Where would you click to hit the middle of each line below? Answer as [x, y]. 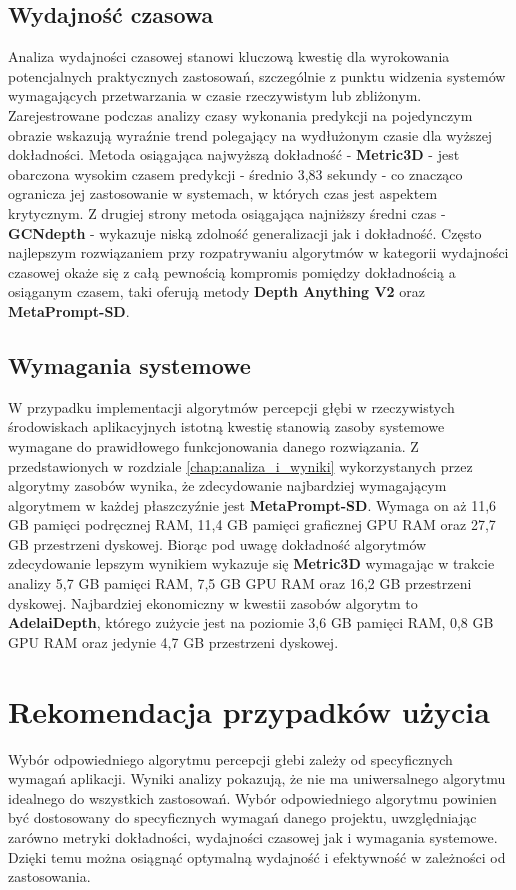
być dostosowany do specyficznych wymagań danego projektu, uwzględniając [242, 817]
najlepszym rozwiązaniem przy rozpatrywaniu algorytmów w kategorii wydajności [258, 252]
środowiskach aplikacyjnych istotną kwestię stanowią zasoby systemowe [226, 426]
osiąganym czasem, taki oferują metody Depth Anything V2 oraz [216, 291]
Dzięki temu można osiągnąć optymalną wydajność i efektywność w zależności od [257, 856]
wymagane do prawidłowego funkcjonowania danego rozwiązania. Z [213, 445]
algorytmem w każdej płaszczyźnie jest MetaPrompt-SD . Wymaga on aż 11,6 [252, 504]
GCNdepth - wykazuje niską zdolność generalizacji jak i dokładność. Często [245, 232]
